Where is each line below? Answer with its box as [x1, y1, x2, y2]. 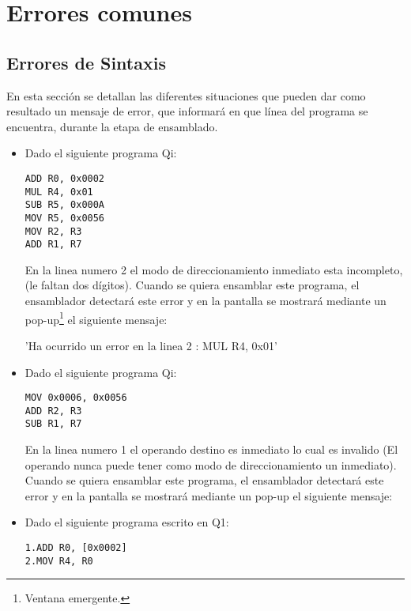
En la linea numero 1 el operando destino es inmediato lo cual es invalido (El [25, 441, 398, 458]
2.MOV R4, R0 [25, 555, 93, 567]
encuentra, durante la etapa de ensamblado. [6, 118, 218, 134]
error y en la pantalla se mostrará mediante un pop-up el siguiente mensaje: [25, 487, 393, 504]
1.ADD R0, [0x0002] [25, 542, 127, 554]
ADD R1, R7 [25, 239, 82, 251]
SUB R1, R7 [25, 418, 82, 430]
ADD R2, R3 [25, 405, 82, 417]
